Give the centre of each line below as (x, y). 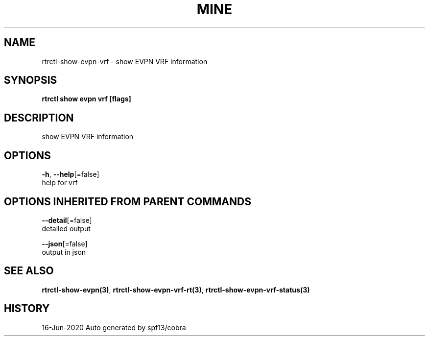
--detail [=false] (67, 220)
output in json (64, 252)
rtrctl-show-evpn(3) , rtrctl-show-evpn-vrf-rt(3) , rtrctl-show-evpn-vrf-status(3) (176, 290)
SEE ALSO (29, 271)
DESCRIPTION (39, 118)
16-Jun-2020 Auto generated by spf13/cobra (114, 327)
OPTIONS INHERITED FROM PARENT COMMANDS (128, 201)
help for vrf (60, 183)
